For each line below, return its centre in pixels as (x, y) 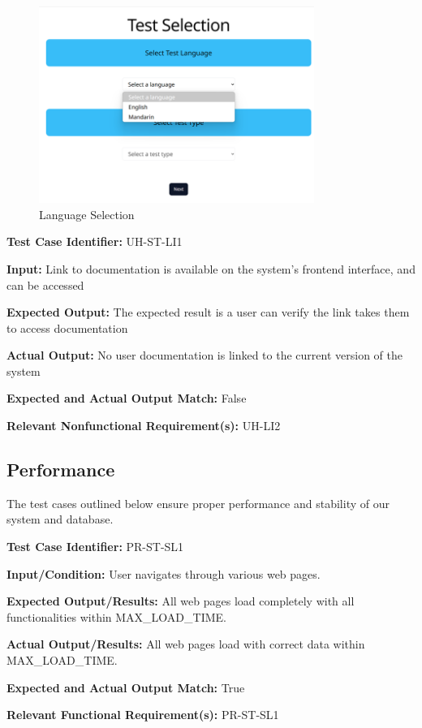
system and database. (60, 519)
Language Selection (87, 214)
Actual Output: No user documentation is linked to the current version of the (205, 355)
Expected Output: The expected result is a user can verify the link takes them (208, 312)
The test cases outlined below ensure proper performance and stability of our (198, 503)
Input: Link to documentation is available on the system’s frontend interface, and (211, 268)
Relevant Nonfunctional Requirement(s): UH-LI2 (144, 426)
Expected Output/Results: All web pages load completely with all (181, 601)
